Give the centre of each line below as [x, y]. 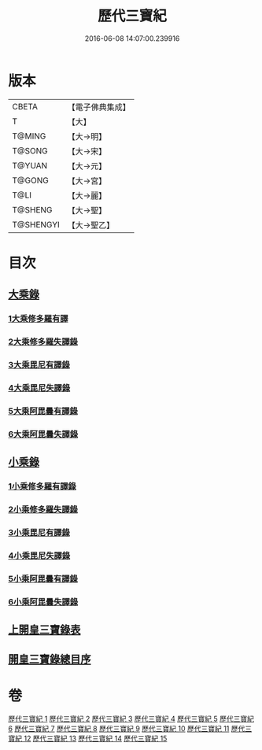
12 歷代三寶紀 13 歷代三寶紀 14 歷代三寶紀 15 [95, 739]
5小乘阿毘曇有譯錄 [43, 578]
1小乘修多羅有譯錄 [42, 486]
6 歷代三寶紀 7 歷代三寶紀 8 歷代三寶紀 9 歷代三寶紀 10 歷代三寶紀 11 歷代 [127, 729]
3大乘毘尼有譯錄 [39, 365]
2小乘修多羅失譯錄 [43, 510]
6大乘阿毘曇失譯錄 [43, 434]
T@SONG [30, 150]
